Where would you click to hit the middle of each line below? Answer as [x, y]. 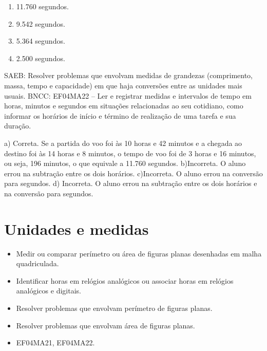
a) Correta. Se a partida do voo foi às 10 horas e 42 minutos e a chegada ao [123, 143]
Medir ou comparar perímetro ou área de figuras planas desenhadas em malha [139, 253]
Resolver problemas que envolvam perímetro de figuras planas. [114, 308]
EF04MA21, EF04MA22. [55, 343]
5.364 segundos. [41, 41]
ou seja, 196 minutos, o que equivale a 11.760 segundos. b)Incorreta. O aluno [125, 163]
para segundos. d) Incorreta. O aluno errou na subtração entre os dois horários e [131, 183]
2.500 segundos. [41, 58]
